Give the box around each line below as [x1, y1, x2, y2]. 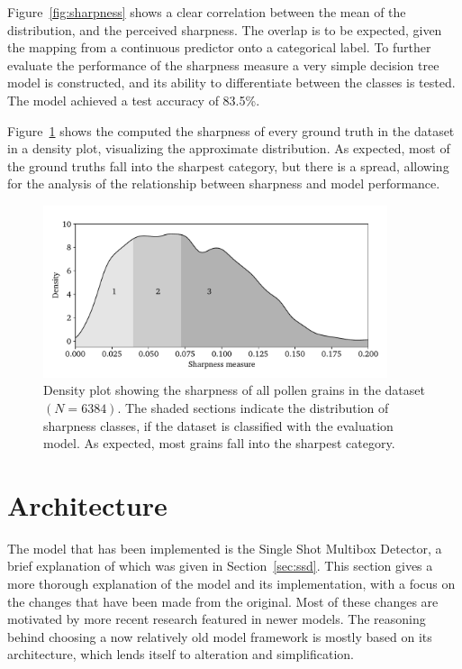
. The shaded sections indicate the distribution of [117, 398, 389, 417]
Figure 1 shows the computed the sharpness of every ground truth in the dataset [7, 121, 455, 140]
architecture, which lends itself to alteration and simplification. [7, 645, 354, 664]
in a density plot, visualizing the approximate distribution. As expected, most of [7, 139, 450, 158]
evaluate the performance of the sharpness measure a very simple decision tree [7, 55, 439, 74]
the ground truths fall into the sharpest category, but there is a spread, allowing [7, 156, 449, 175]
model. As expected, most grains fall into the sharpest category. [43, 434, 395, 453]
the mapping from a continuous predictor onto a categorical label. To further [7, 38, 431, 57]
